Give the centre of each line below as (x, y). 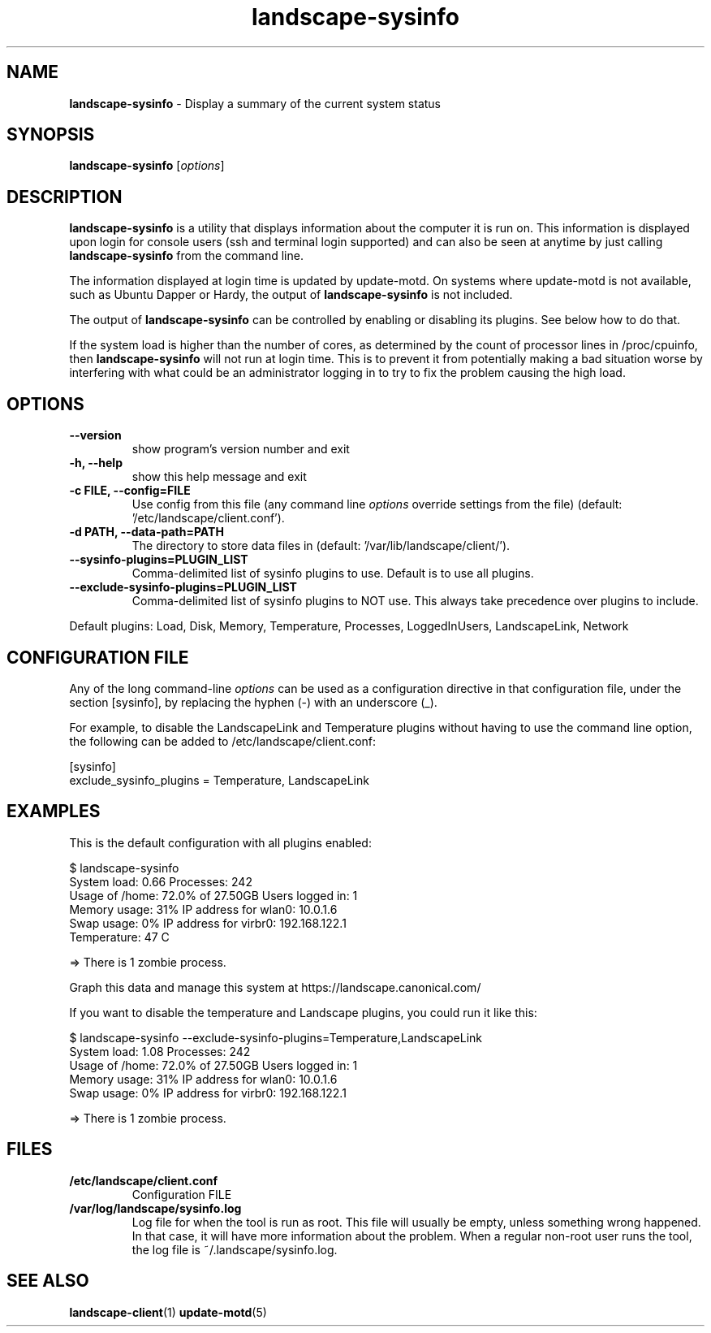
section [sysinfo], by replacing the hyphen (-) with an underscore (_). (253, 702)
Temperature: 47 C (119, 937)
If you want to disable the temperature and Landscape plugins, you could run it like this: (303, 1012)
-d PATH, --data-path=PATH (147, 532)
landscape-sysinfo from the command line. (186, 256)
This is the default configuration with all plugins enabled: (220, 842)
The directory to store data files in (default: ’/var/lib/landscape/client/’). (321, 546)
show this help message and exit (219, 477)
